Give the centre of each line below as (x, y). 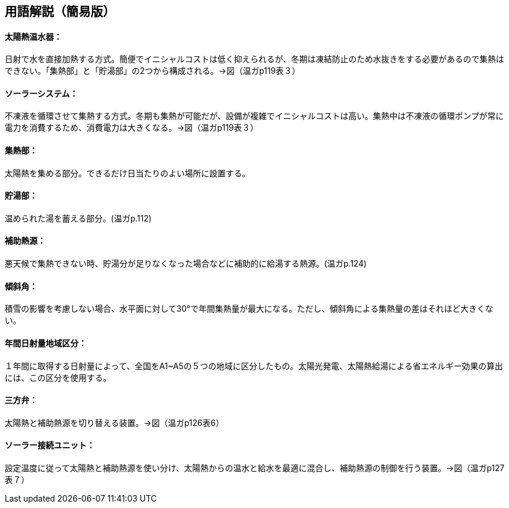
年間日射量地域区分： (46, 343)
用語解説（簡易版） (60, 11)
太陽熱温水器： (33, 36)
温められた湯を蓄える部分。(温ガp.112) (78, 218)
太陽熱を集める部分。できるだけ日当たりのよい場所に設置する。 (128, 173)
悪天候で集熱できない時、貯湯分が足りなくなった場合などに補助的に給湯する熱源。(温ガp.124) (186, 264)
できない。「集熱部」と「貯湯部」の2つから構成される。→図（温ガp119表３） (153, 71)
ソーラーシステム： (42, 93)
